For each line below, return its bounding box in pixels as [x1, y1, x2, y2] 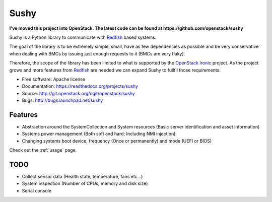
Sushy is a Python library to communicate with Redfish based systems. [9, 34, 157, 40]
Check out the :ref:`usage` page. [9, 147, 77, 153]
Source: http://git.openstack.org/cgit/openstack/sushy [22, 90, 135, 96]
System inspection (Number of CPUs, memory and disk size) [22, 180, 148, 186]
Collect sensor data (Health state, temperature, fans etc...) [22, 174, 143, 180]
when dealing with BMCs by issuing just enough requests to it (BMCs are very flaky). [9, 50, 185, 56]
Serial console [22, 187, 52, 193]
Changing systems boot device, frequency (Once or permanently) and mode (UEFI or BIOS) [22, 138, 212, 144]
